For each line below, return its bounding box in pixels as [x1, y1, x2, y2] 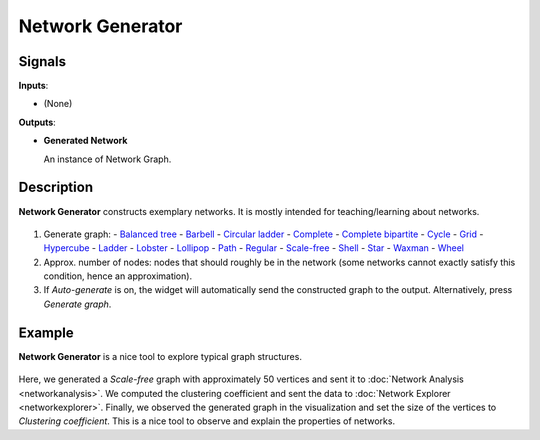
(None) [43, 98, 73, 110]
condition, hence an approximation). [43, 270, 193, 282]
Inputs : [18, 80, 49, 92]
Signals [18, 53, 67, 70]
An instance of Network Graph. [43, 153, 172, 165]
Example [18, 324, 74, 341]
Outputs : [18, 116, 57, 128]
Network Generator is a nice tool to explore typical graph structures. [18, 350, 302, 362]
